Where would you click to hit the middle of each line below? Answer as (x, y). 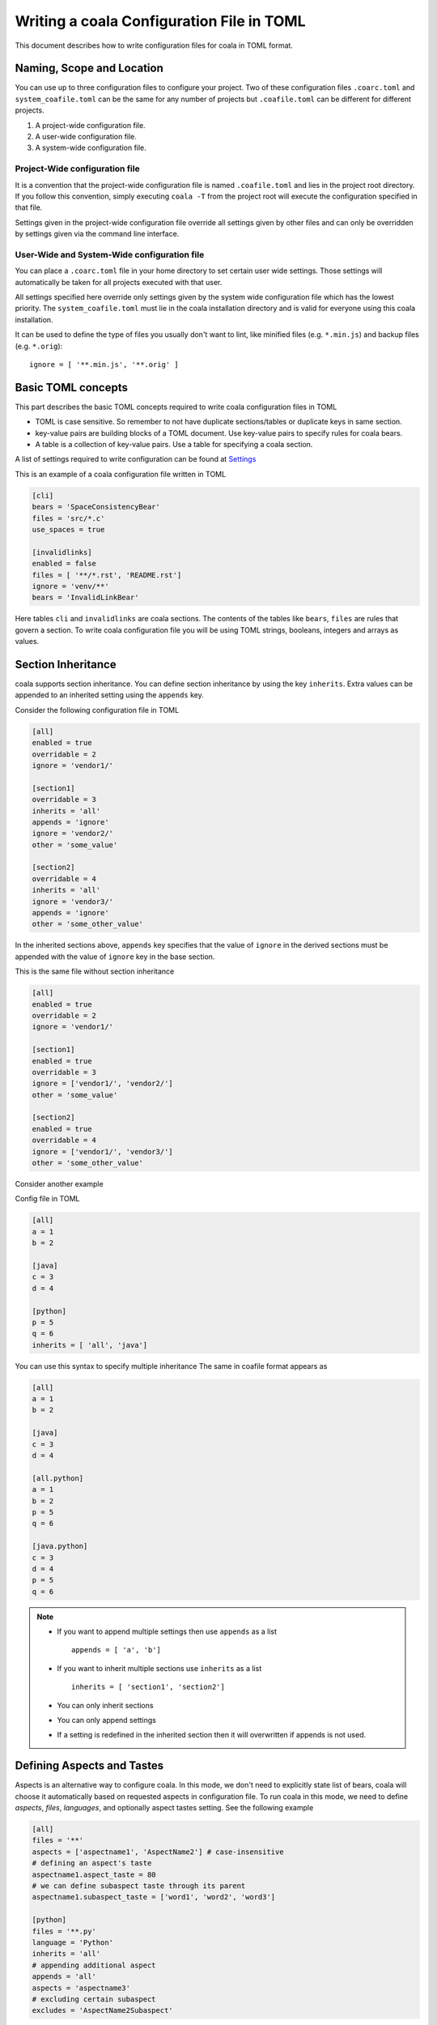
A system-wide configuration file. (91, 148)
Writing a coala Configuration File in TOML (160, 21)
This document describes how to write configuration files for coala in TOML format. (154, 45)
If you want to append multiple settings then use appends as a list (167, 1631)
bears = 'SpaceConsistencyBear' (96, 507)
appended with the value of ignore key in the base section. (115, 957)
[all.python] (58, 1478)
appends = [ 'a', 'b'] (117, 1650)
